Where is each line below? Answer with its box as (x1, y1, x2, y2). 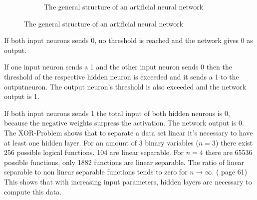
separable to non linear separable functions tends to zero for (4, 166, 188, 177)
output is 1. (4, 91, 39, 101)
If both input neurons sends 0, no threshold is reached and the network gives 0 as (4, 35, 253, 45)
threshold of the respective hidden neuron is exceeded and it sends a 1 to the (4, 71, 239, 81)
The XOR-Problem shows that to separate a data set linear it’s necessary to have (4, 127, 253, 137)
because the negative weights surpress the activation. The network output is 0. (4, 117, 244, 128)
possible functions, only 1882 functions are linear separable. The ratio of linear (4, 156, 244, 167)
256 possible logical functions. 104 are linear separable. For (4, 147, 184, 157)
